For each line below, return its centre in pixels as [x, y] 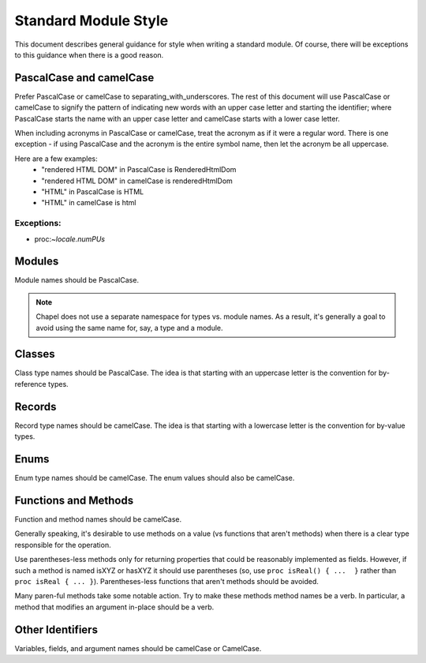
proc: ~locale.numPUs [70, 239]
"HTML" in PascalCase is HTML [93, 191]
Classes [35, 354]
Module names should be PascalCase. [77, 280]
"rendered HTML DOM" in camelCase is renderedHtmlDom [137, 181]
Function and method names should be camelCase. [98, 519]
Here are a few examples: [56, 159]
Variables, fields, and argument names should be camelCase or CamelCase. [138, 648]
